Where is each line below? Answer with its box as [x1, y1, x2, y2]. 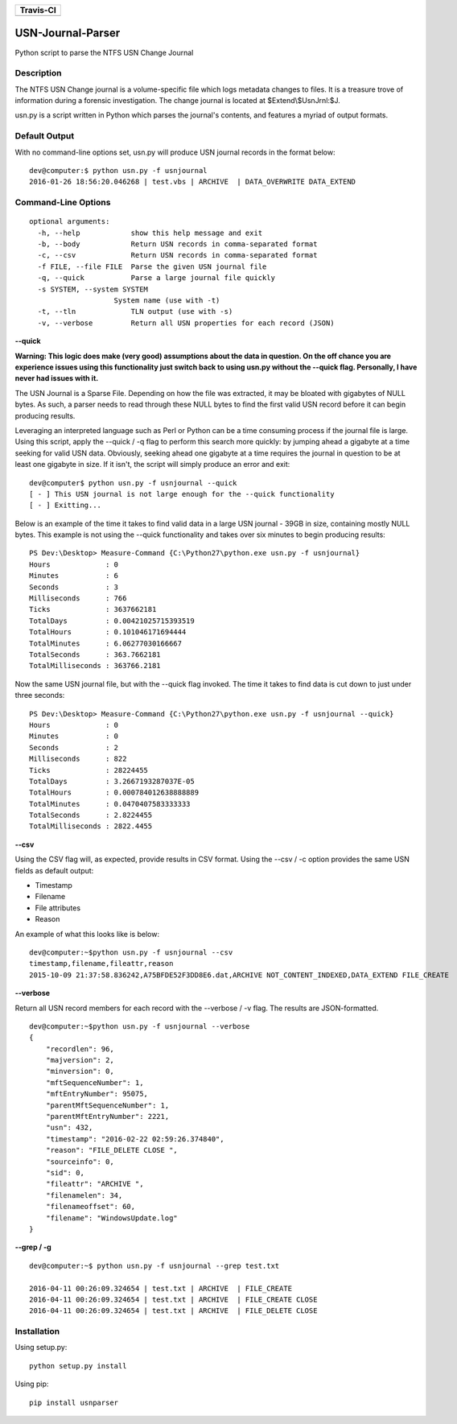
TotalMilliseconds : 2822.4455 [29, 822, 153, 831]
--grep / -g [14, 1242, 51, 1252]
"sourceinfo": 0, [45, 1157, 114, 1166]
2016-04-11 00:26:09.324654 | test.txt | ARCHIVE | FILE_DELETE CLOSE [29, 1306, 318, 1315]
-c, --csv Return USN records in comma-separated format [37, 250, 318, 260]
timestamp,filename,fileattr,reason [29, 959, 174, 968]
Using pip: [14, 1379, 49, 1389]
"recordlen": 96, [45, 1044, 114, 1054]
